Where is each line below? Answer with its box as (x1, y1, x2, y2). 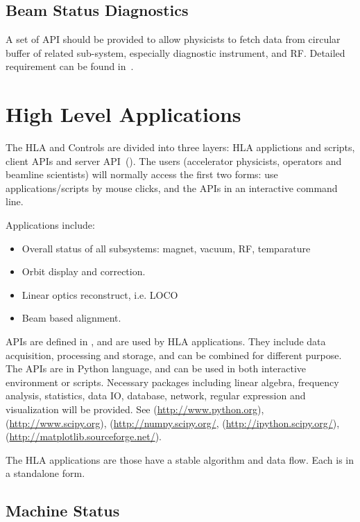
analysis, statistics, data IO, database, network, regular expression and (6, 388, 306, 403)
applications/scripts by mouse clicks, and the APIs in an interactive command (6, 180, 338, 195)
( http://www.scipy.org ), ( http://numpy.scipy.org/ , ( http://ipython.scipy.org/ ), (6, 415, 340, 430)
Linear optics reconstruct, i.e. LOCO (22, 287, 178, 302)
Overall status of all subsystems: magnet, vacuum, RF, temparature (22, 241, 311, 255)
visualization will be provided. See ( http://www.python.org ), (6, 402, 264, 417)
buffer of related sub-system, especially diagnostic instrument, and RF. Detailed (6, 45, 345, 60)
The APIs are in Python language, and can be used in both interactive (6, 361, 307, 376)
